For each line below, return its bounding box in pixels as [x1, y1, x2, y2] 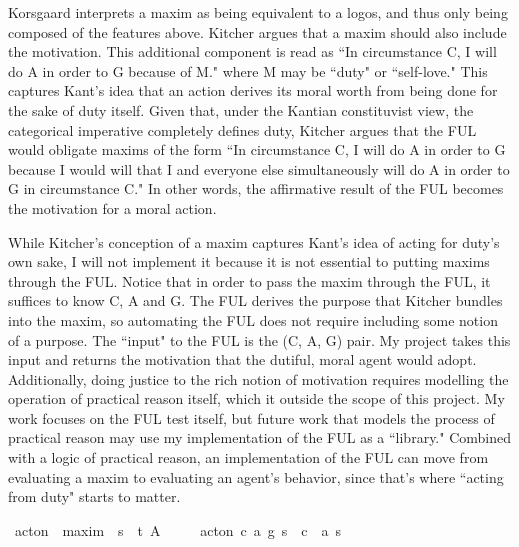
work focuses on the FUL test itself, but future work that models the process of [8, 407, 495, 428]
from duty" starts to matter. [8, 486, 181, 507]
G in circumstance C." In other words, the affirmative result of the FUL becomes [8, 178, 504, 199]
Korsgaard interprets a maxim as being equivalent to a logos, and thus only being [8, 2, 508, 22]
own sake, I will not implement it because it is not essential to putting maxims [8, 251, 490, 272]
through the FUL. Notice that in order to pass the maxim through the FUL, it [8, 270, 491, 291]
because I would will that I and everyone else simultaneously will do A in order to [8, 158, 510, 179]
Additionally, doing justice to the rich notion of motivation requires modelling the [8, 368, 509, 389]
